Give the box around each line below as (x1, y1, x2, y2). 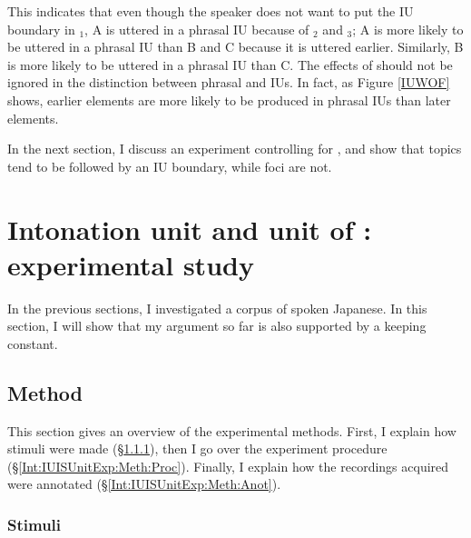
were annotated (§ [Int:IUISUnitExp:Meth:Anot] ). (7, 474, 281, 493)
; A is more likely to (352, 19, 464, 38)
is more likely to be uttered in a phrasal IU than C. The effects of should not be (7, 55, 453, 74)
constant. (7, 334, 58, 353)
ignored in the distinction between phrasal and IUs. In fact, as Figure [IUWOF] (7, 73, 450, 92)
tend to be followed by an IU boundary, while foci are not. (7, 156, 332, 175)
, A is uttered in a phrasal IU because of (84, 19, 309, 38)
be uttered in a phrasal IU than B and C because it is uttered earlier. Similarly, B (7, 37, 464, 56)
